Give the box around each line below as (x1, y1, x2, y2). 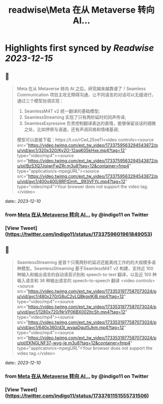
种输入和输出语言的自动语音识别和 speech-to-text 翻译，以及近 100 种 (16, 271, 157, 277)
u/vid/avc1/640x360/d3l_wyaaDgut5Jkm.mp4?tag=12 (16, 324, 124, 330)
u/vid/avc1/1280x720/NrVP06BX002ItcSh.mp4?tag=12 (16, 309, 126, 314)
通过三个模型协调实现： (16, 98, 64, 104)
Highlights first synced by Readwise (5, 42, 154, 54)
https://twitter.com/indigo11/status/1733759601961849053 (7, 231, 150, 238)
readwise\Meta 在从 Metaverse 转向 (8, 4, 155, 16)
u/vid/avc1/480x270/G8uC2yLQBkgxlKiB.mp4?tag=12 (16, 293, 124, 299)
